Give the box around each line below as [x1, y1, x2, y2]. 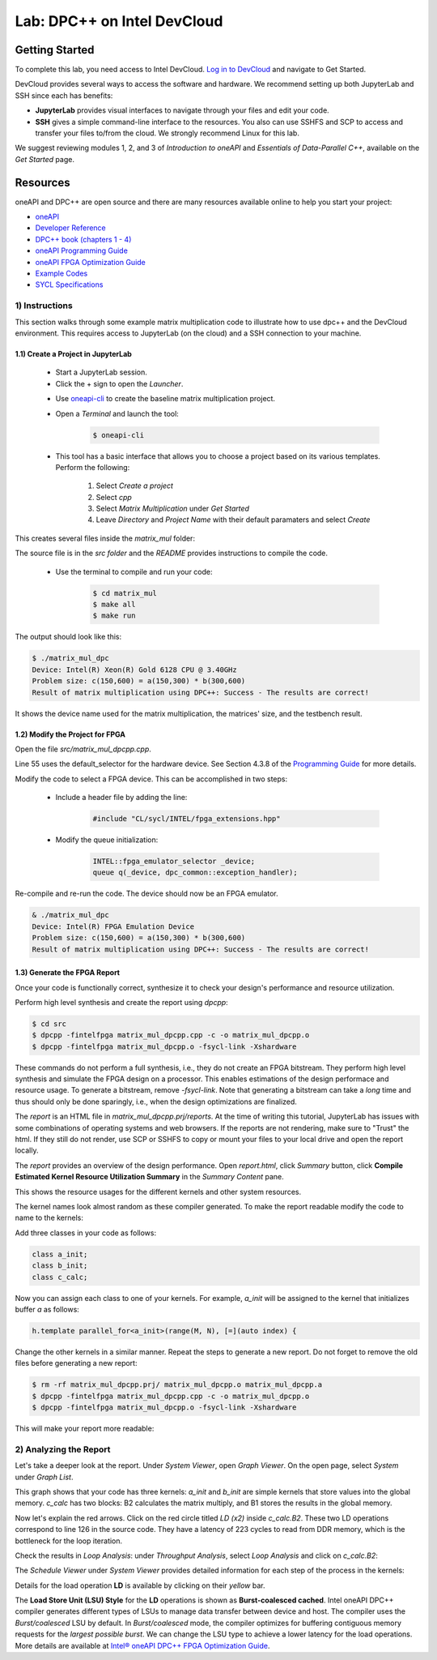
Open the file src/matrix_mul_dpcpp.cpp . [15, 744, 151, 754]
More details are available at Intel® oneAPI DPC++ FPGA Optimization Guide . [15, 1641, 270, 1650]
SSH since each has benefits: [15, 90, 113, 101]
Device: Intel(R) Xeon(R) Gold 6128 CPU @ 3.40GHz [32, 665, 238, 674]
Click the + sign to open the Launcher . [55, 379, 184, 388]
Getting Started [15, 43, 95, 57]
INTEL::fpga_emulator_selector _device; [92, 857, 255, 866]
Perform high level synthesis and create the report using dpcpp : [15, 997, 228, 1007]
